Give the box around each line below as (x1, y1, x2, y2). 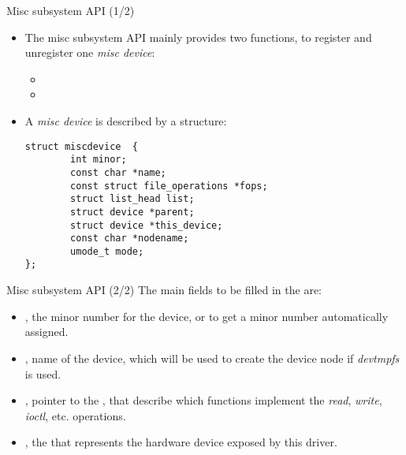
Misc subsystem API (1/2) (6, 2, 135, 18)
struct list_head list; (70, 193, 195, 205)
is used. (24, 365, 61, 382)
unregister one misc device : (24, 44, 155, 61)
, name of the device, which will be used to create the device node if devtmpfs (24, 349, 400, 366)
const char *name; (70, 166, 166, 178)
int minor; (70, 154, 127, 166)
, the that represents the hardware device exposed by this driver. (24, 434, 337, 450)
